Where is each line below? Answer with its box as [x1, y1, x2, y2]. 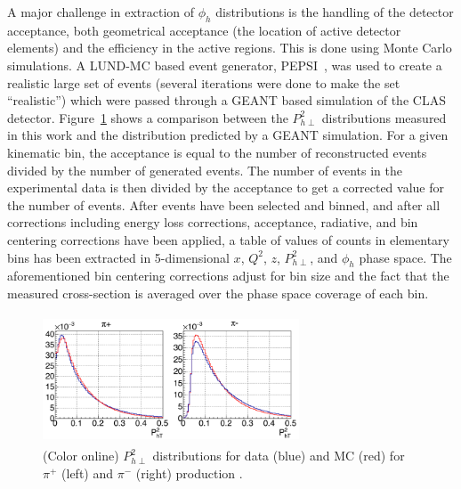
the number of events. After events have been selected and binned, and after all [7, 195, 441, 214]
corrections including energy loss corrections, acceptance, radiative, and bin [7, 213, 418, 232]
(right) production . [135, 463, 243, 482]
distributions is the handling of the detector [215, 3, 454, 20]
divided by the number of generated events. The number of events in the [7, 160, 402, 179]
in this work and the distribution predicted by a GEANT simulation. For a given [7, 126, 449, 144]
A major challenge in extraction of [7, 3, 195, 20]
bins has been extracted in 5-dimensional [7, 248, 230, 266]
